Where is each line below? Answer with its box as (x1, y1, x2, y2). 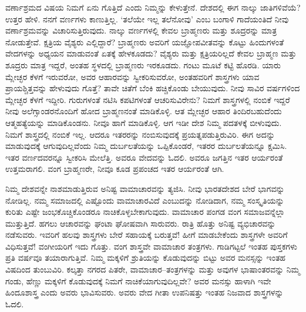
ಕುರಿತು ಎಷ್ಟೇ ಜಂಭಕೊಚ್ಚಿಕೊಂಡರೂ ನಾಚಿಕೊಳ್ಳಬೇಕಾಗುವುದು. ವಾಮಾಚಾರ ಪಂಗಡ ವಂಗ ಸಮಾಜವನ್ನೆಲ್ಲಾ (5, 205, 285, 218)
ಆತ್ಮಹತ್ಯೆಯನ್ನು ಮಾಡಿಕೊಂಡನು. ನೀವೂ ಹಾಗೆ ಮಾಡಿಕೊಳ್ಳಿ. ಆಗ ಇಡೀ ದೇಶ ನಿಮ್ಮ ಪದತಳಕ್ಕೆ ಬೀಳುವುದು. (5, 116, 282, 128)
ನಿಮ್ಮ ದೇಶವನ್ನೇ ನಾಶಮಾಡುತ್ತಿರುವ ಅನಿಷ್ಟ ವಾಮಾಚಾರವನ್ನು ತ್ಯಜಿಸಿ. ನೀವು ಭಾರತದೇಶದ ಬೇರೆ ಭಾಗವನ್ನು (5, 182, 285, 194)
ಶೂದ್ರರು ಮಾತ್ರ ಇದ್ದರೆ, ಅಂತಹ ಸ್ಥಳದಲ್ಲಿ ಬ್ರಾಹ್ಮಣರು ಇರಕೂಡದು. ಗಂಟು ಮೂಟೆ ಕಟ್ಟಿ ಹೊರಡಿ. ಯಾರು (5, 58, 281, 71)
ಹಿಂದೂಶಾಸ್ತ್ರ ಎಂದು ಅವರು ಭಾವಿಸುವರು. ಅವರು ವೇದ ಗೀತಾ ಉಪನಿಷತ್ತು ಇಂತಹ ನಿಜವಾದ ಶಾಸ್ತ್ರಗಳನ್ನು (5, 286, 284, 298)
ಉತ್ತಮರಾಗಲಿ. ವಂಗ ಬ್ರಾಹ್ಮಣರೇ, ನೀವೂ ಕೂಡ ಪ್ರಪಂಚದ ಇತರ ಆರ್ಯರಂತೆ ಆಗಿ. (5, 162, 224, 175)
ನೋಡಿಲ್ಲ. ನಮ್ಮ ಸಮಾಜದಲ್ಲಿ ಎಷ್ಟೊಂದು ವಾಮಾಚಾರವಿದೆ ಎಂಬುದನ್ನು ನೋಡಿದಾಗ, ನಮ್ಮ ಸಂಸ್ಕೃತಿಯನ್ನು (5, 194, 284, 206)
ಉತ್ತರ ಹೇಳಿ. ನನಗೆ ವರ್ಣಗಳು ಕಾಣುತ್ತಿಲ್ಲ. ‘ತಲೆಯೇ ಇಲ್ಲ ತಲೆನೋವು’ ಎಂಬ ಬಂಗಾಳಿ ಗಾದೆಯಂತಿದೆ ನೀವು (5, 12, 289, 25)
